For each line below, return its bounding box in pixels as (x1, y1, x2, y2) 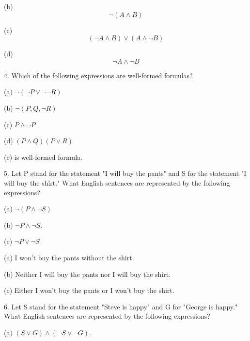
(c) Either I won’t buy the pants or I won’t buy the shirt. (4, 285, 174, 295)
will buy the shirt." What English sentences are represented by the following (4, 177, 230, 188)
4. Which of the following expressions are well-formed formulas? (4, 70, 193, 80)
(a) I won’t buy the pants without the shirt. (4, 252, 134, 262)
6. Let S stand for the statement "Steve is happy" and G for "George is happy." (4, 301, 238, 311)
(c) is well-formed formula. (4, 152, 82, 162)
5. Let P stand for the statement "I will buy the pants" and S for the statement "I (4, 168, 247, 178)
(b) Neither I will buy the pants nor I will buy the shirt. (4, 269, 171, 279)
